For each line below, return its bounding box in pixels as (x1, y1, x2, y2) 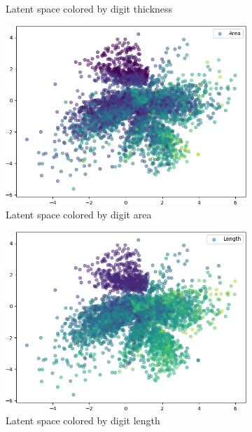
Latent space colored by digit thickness (6, 1, 173, 15)
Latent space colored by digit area (6, 207, 152, 221)
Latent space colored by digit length (6, 412, 160, 427)
